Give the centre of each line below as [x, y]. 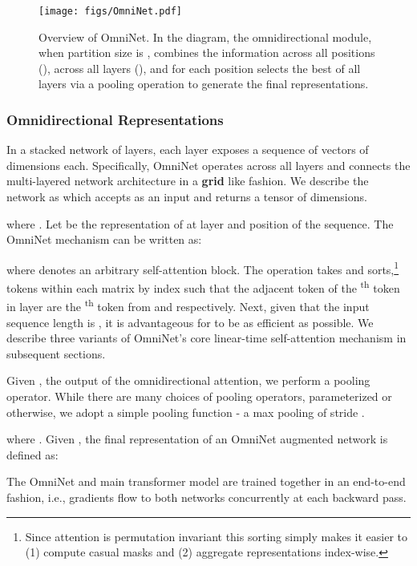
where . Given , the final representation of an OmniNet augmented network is [197, 439]
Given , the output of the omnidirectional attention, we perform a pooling [188, 380]
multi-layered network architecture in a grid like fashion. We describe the [188, 181]
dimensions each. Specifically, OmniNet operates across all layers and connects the [208, 165]
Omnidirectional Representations [115, 119]
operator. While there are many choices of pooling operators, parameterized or [199, 396]
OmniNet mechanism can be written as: [104, 239]
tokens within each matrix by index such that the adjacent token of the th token [203, 287]
